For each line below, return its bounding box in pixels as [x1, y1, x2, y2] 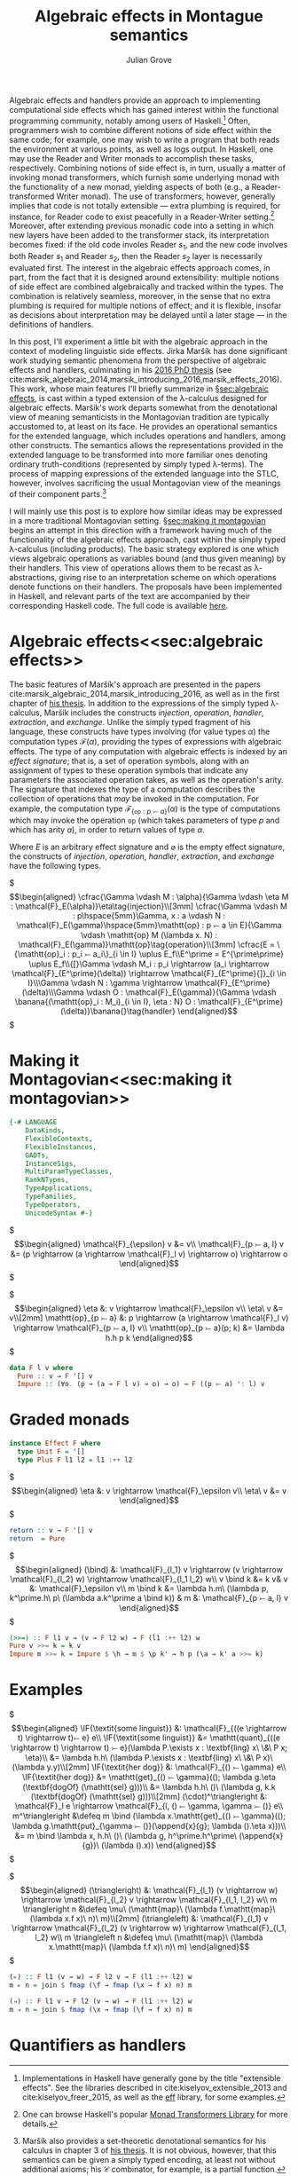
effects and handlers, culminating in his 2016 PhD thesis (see [9, 364, 232, 374]
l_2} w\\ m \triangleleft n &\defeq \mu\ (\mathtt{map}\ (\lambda [35, 1932, 263, 1943]
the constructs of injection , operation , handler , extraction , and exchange [9, 851, 275, 862]
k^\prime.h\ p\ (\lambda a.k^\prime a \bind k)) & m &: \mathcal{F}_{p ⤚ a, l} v [9, 1592, 289, 1603]
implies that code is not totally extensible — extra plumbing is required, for [9, 200, 281, 210]
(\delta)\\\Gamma [21, 987, 84, 997]
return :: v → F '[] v [9, 1526, 93, 1534]
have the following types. [9, 861, 102, 871]
